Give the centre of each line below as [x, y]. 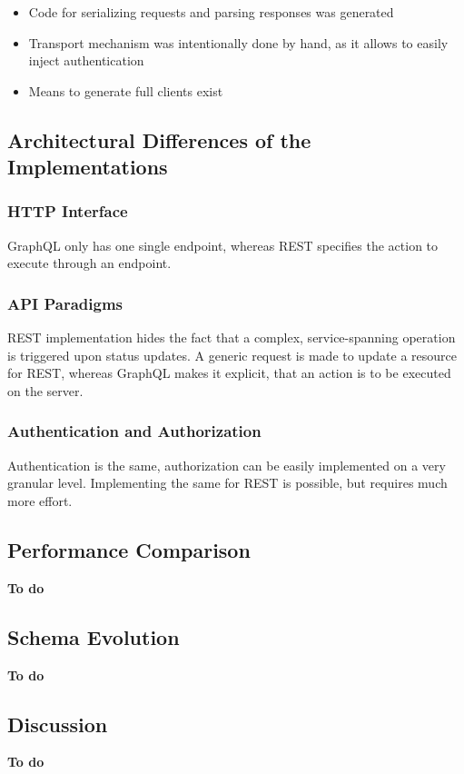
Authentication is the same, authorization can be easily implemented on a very [227, 465]
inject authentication [86, 60]
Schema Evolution [94, 636]
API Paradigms [65, 303]
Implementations [88, 167]
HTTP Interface [68, 211]
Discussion [58, 724]
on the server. [45, 390]
